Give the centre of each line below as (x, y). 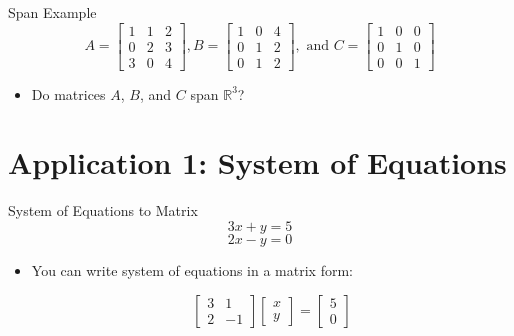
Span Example (52, 12)
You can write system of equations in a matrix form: (192, 270)
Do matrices (68, 93)
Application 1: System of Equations (257, 162)
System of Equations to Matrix (103, 210)
